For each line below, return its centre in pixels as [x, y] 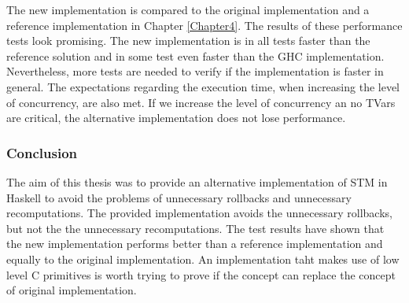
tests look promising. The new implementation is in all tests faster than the [188, 41]
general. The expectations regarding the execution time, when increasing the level [203, 86]
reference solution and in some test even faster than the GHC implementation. [195, 55]
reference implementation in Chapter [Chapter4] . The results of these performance [204, 25]
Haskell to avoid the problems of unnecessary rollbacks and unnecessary [179, 197]
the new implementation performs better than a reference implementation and [195, 244]
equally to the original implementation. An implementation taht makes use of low [203, 259]
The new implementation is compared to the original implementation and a [188, 9]
